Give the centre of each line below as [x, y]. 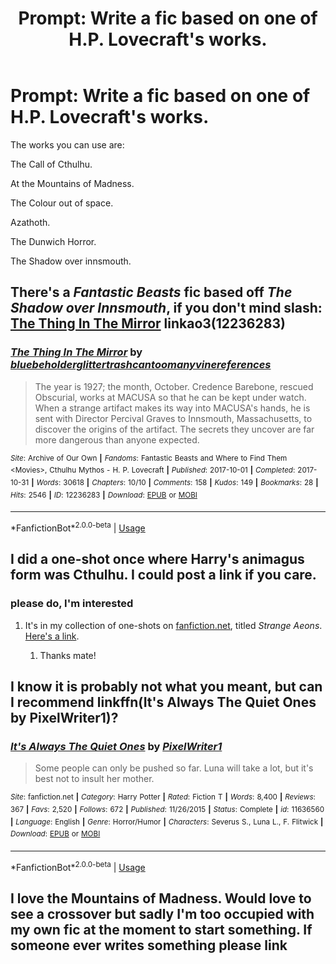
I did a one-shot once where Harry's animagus [157, 559]
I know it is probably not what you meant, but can [166, 686]
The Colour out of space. [62, 203]
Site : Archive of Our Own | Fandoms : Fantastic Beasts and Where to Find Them [149, 458]
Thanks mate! [68, 655]
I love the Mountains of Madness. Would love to [161, 898]
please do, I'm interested [72, 604]
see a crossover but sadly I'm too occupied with [162, 913]
